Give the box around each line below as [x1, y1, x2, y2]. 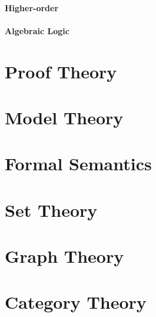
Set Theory [5, 197, 98, 222]
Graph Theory [5, 244, 124, 268]
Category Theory [5, 290, 147, 314]
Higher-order [5, 1, 59, 14]
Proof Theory [5, 59, 117, 83]
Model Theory [5, 105, 124, 129]
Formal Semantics [5, 151, 152, 176]
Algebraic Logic [5, 24, 69, 37]
